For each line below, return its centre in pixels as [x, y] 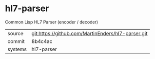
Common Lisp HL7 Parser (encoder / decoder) [52, 22]
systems [17, 49]
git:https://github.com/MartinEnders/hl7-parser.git [89, 33]
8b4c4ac [42, 41]
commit [16, 41]
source [15, 33]
